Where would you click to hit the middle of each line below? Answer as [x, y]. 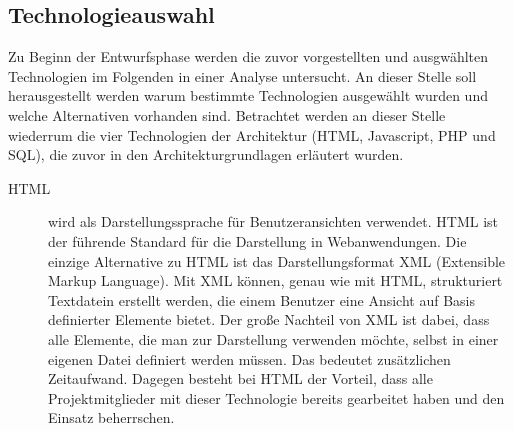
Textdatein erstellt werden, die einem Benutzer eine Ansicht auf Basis [261, 299]
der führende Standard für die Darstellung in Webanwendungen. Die [257, 240]
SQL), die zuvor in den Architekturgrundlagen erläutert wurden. [206, 154]
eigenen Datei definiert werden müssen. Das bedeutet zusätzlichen [249, 358]
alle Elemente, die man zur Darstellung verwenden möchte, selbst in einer [273, 338]
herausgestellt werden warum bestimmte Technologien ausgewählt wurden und [248, 95]
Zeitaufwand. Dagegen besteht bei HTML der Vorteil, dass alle [240, 378]
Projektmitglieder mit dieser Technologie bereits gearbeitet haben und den [276, 397]
